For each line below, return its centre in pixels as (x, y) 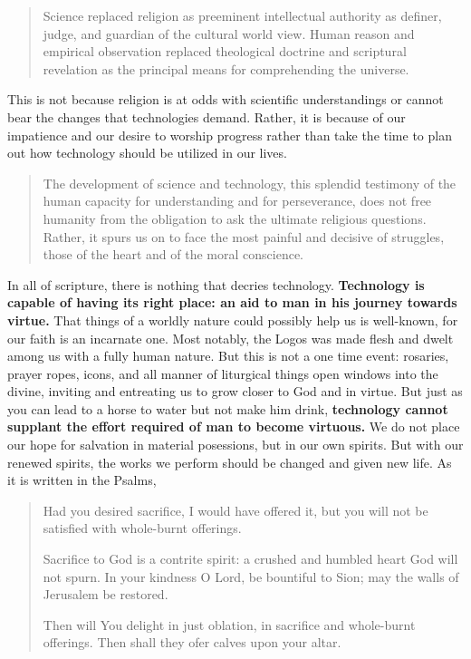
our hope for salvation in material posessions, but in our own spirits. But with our (235, 445)
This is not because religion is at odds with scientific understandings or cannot (226, 99)
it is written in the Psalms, (82, 480)
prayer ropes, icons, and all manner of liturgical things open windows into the (223, 373)
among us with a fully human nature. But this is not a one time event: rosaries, (228, 356)
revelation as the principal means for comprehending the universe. (226, 68)
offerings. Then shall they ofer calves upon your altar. (192, 642)
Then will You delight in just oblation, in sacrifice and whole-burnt (229, 624)
